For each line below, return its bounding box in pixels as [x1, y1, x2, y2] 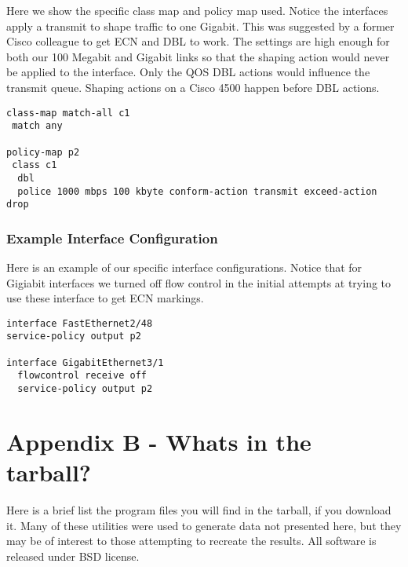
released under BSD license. [6, 547, 140, 564]
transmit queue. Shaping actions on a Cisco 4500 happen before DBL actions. [6, 79, 380, 95]
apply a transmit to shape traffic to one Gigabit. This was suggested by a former [6, 17, 395, 34]
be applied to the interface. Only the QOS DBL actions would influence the [6, 64, 370, 80]
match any [12, 120, 63, 132]
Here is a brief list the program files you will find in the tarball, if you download [6, 502, 392, 518]
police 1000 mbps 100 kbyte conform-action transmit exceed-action [17, 185, 377, 197]
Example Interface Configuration [6, 228, 218, 247]
